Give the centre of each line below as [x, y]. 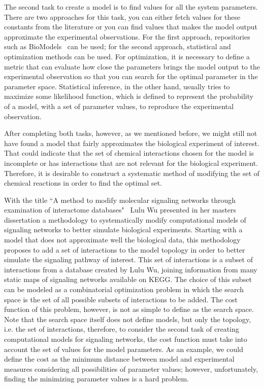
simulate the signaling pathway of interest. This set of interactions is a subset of [128, 259]
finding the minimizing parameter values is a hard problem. [96, 379]
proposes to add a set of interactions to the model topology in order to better [125, 249]
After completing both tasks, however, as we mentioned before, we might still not [131, 133]
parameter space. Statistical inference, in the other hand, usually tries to [117, 86]
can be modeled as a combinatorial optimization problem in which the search [124, 289]
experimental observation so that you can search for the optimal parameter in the [131, 76]
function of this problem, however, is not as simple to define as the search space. [129, 309]
